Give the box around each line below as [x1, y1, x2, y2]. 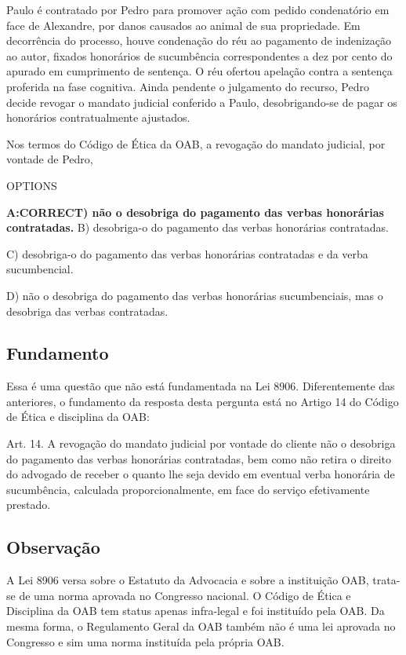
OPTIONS [6, 177, 57, 193]
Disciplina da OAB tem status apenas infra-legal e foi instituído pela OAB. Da [6, 602, 385, 619]
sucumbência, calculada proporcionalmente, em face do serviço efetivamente [6, 481, 370, 497]
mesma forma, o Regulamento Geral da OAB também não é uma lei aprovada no [6, 618, 396, 635]
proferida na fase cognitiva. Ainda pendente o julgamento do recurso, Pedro [6, 78, 369, 94]
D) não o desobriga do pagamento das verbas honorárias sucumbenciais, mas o [6, 287, 383, 303]
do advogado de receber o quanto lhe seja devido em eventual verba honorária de [6, 466, 395, 482]
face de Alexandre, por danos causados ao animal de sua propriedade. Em [6, 16, 361, 33]
